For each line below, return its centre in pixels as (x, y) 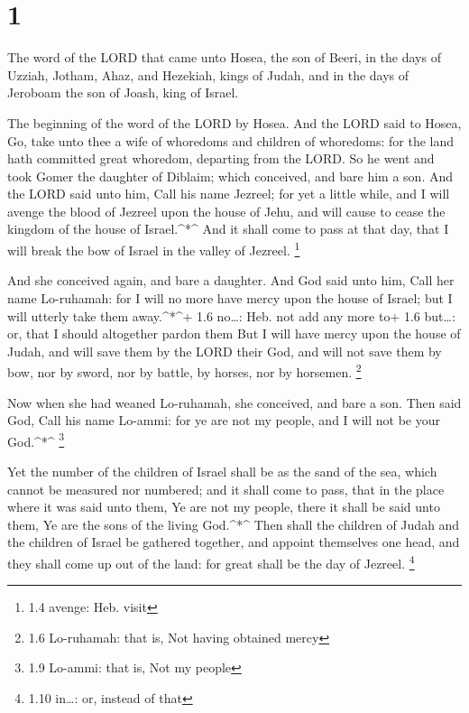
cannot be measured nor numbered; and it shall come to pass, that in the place (226, 489)
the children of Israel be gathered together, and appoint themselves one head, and (234, 542)
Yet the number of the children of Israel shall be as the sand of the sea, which (222, 471)
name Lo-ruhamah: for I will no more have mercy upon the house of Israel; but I (230, 297)
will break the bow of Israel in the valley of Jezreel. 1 (154, 249)
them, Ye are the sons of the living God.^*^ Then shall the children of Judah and (234, 524)
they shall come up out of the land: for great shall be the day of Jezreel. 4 (211, 561)
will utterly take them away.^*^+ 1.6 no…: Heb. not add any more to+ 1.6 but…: (231, 315)
